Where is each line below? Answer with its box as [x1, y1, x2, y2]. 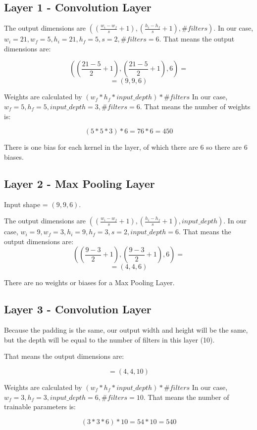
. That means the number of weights [140, 101, 251, 111]
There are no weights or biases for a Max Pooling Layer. [4, 277, 175, 288]
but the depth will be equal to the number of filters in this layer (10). [4, 334, 215, 344]
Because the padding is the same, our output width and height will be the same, [4, 325, 248, 335]
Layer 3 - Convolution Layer [4, 301, 152, 317]
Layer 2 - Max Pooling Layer [4, 175, 155, 191]
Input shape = [4, 199, 48, 209]
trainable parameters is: [4, 401, 76, 412]
